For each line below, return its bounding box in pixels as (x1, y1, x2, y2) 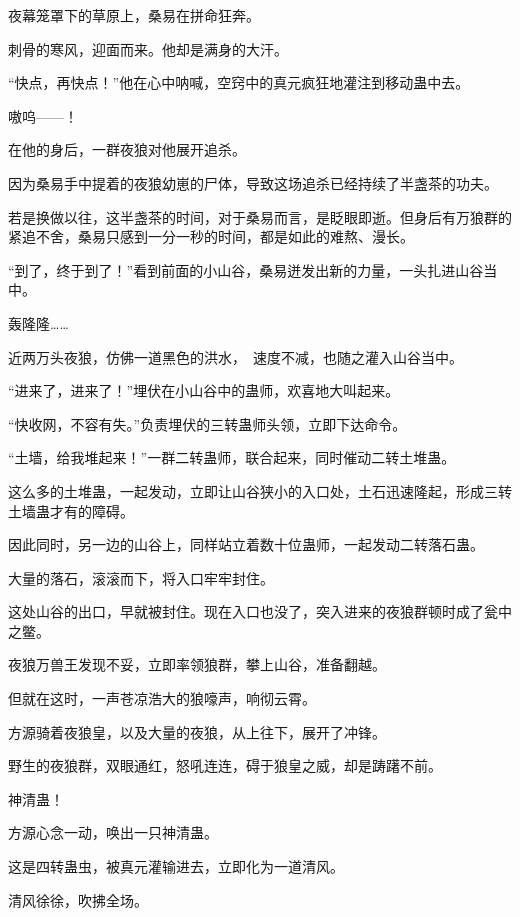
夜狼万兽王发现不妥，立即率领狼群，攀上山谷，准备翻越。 (8, 654, 386, 675)
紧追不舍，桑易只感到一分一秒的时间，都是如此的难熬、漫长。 (8, 226, 414, 247)
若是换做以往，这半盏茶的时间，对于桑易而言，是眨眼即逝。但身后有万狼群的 (8, 206, 512, 227)
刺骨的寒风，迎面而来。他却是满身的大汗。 (8, 38, 288, 59)
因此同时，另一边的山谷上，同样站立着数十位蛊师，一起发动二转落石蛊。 (8, 534, 484, 555)
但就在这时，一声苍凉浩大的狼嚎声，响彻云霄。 (8, 688, 316, 709)
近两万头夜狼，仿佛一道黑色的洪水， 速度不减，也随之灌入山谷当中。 (8, 346, 463, 367)
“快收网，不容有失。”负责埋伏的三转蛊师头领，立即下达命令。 (8, 413, 407, 434)
